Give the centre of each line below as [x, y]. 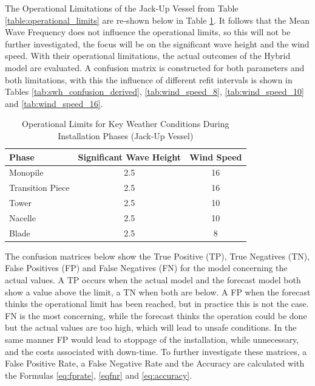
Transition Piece [39, 188]
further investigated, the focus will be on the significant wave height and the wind [157, 43]
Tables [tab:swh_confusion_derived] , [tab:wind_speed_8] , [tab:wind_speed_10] [154, 91]
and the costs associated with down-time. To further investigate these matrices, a [156, 351]
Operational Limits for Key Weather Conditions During [126, 124]
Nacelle [22, 217]
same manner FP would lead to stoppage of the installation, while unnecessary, [152, 339]
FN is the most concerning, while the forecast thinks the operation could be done [156, 315]
